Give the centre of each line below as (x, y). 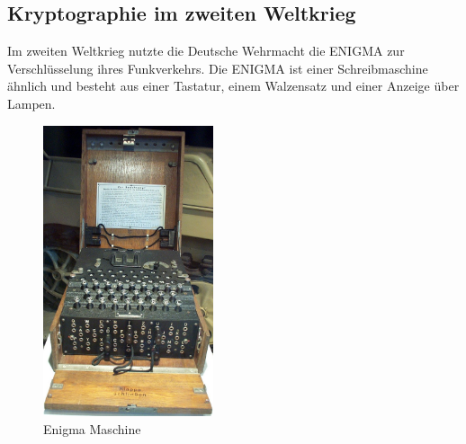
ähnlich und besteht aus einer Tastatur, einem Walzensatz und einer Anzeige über (233, 86)
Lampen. (31, 103)
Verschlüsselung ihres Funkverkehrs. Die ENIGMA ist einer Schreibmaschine (218, 68)
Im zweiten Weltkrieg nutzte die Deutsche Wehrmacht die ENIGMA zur (206, 51)
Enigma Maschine (92, 428)
